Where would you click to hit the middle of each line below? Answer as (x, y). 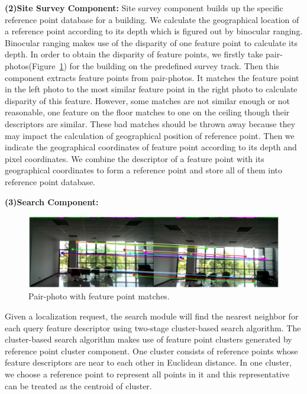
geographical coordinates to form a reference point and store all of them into (143, 170)
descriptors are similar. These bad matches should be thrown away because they (150, 123)
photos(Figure (30, 65)
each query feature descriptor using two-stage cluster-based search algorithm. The (153, 327)
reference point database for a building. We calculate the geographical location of (152, 19)
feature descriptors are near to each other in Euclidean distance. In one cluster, (148, 362)
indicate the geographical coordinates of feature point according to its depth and (151, 147)
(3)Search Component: (52, 201)
